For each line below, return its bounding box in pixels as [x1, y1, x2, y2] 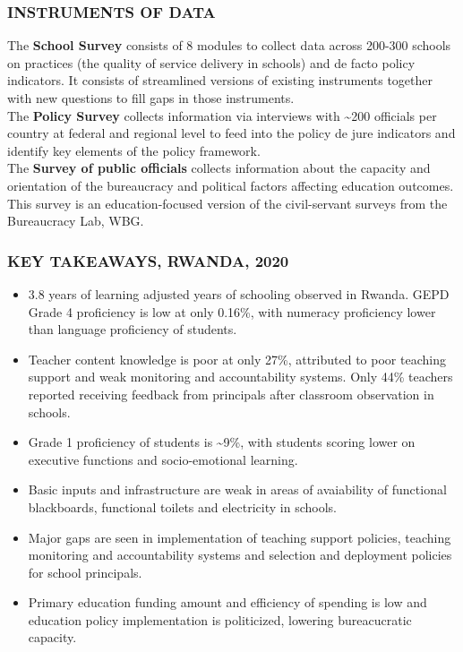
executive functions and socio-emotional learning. [28, 450, 298, 468]
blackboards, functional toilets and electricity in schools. [28, 497, 337, 516]
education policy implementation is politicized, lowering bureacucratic [28, 610, 412, 629]
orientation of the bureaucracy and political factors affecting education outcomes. [7, 176, 454, 194]
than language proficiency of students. [28, 320, 237, 339]
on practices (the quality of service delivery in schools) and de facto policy [7, 53, 416, 72]
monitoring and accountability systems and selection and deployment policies [28, 545, 452, 564]
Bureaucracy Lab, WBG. [7, 211, 144, 230]
